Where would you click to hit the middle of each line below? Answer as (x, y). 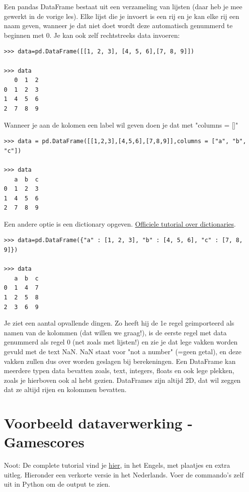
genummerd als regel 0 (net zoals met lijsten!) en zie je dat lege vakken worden (121, 342)
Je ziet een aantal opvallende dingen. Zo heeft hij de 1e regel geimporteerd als (119, 323)
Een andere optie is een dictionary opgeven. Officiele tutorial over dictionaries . (120, 223)
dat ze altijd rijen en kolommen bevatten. (65, 389)
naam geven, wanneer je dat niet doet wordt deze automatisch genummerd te (118, 25)
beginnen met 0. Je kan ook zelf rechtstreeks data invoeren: (92, 35)
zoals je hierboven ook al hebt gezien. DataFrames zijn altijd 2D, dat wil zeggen (122, 380)
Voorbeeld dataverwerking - (98, 423)
